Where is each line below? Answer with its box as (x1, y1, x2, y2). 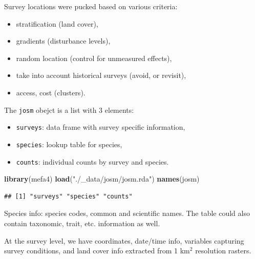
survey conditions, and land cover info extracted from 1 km (4, 245, 190, 256)
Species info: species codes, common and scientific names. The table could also (4, 208, 250, 218)
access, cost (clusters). (16, 87, 86, 97)
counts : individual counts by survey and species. (16, 156, 169, 167)
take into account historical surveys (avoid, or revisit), (16, 70, 186, 81)
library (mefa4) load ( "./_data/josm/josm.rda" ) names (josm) (4, 173, 200, 184)
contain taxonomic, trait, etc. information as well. (4, 217, 160, 228)
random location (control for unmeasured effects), (16, 52, 172, 63)
